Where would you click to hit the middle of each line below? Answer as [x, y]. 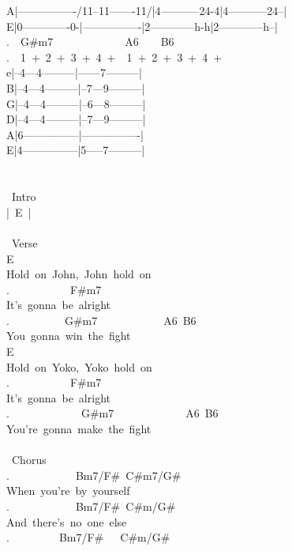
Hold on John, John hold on [79, 274]
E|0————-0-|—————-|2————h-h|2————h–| [142, 26]
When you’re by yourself [68, 491]
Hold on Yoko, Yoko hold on [79, 366]
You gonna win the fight [69, 336]
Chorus [29, 460]
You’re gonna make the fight [79, 429]
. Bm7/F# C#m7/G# [94, 475]
